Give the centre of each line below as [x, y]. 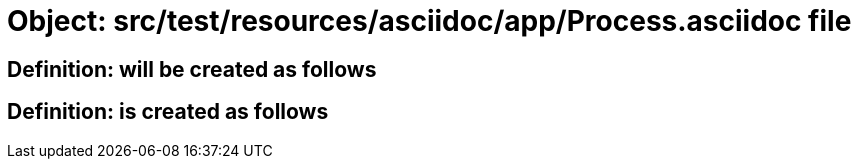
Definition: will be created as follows [192, 69]
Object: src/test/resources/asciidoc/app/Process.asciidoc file [429, 21]
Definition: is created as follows [168, 112]
